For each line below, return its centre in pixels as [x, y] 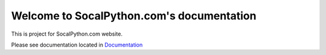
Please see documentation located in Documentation [77, 45]
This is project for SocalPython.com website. [67, 34]
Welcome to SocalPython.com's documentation [134, 16]
